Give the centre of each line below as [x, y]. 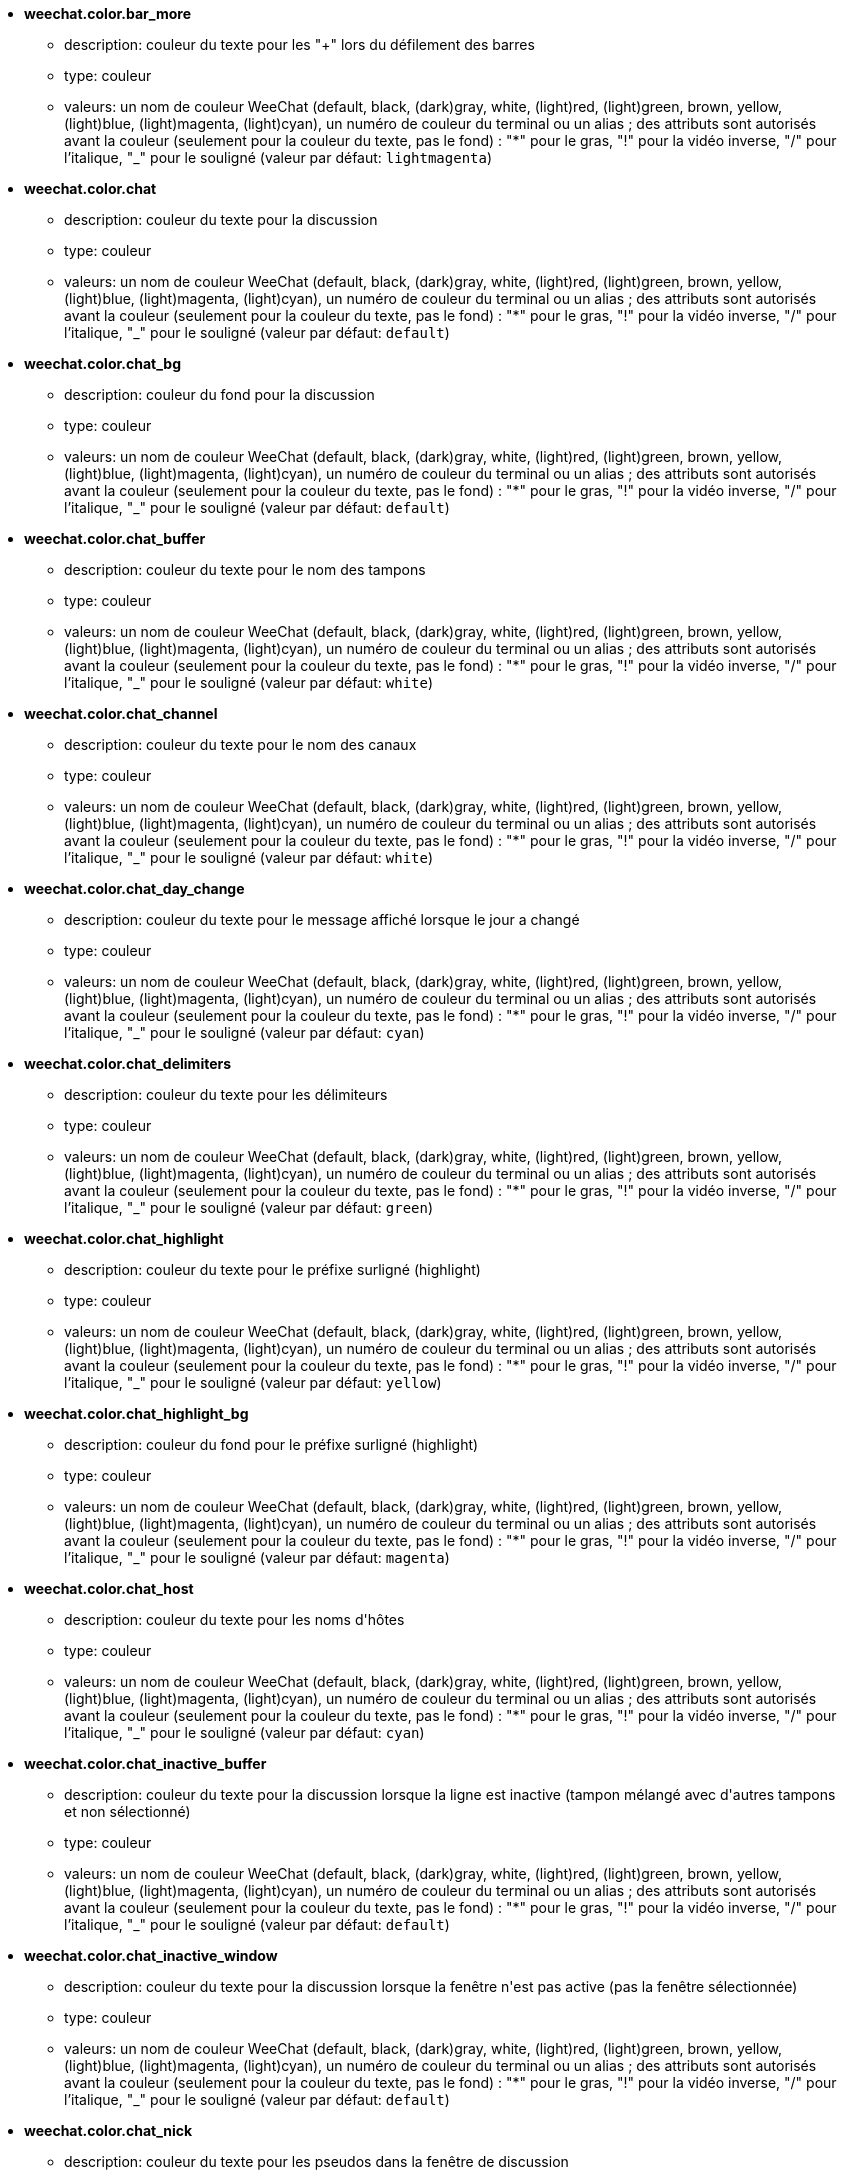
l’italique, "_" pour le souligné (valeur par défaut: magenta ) [257, 1557]
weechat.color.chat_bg [102, 363]
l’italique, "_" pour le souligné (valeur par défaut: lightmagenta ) [278, 157]
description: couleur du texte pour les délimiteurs [226, 1094]
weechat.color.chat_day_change [134, 888]
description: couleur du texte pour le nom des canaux [240, 744]
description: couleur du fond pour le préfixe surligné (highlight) [271, 1444]
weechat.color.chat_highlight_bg [136, 1413]
